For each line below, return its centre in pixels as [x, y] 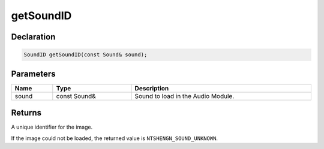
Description [152, 88]
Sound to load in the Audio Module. [184, 96]
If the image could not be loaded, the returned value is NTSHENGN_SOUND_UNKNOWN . [115, 138]
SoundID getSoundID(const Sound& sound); [85, 55]
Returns [26, 113]
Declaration [33, 37]
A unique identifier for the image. [52, 127]
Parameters [33, 74]
